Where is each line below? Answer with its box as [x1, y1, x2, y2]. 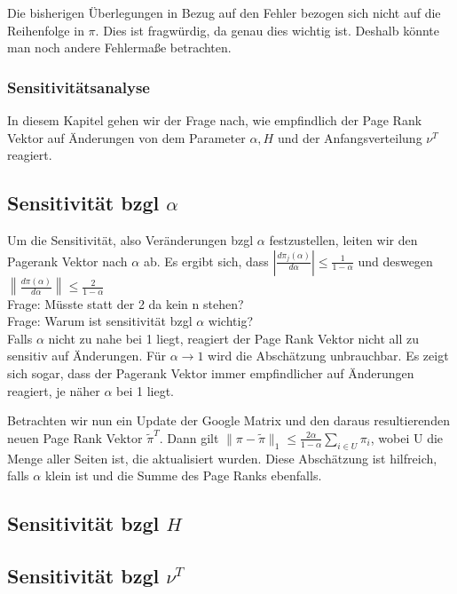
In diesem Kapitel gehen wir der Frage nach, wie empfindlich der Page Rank [7, 111, 422, 129]
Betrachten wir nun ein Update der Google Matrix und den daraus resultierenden [7, 411, 450, 430]
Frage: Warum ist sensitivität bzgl [7, 312, 193, 330]
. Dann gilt [159, 428, 219, 447]
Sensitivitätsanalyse [7, 75, 150, 98]
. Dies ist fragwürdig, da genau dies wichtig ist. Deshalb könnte [95, 20, 439, 39]
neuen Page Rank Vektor [7, 428, 143, 447]
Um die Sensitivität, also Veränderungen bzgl [7, 230, 254, 249]
